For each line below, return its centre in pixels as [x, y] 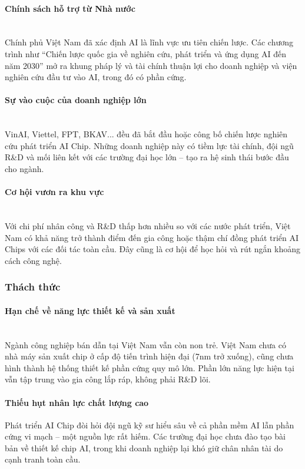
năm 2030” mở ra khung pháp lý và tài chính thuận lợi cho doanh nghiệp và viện [151, 65]
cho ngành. [24, 168]
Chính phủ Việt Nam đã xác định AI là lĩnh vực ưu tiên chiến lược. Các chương [149, 42]
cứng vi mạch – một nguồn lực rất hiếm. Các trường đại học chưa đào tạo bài [145, 436]
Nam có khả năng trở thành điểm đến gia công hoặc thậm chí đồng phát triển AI [152, 237]
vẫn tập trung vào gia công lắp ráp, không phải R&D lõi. [108, 379]
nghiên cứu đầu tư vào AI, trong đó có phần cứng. [96, 77]
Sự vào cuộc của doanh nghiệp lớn [76, 100]
